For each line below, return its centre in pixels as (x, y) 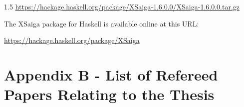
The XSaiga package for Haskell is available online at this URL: (102, 23)
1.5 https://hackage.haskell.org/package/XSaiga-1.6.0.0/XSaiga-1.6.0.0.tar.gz (122, 6)
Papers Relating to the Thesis (109, 94)
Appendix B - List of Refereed (111, 74)
